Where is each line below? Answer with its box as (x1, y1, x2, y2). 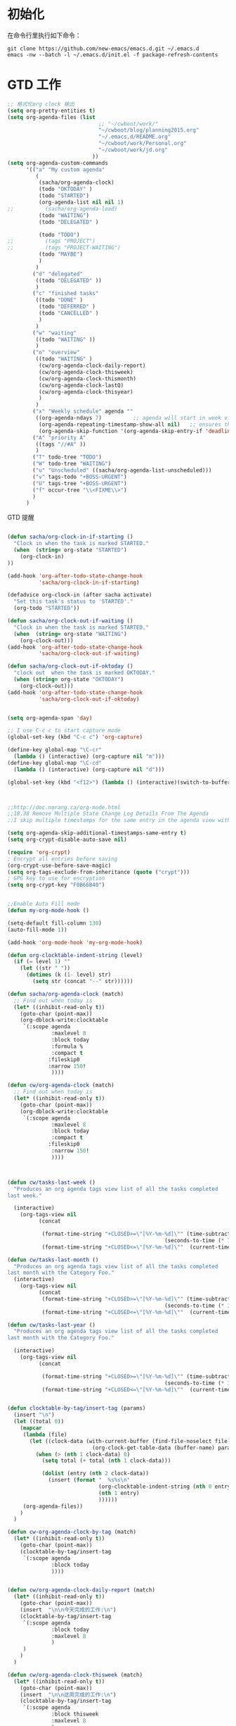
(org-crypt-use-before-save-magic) (7, 862, 112, 869)
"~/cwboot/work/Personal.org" (98, 140, 188, 147)
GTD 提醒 (7, 513, 35, 522)
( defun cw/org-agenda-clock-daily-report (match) (7, 1587, 156, 1594)
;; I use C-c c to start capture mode (7, 727, 121, 734)
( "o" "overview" (32, 349, 80, 356)
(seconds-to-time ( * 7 (164, 1237, 231, 1244)
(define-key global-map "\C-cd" (7, 759, 102, 766)
